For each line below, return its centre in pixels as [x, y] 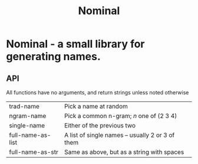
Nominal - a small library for [76, 44]
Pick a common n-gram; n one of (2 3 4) [121, 116]
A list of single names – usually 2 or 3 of [119, 135]
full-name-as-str [34, 152]
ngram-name [28, 116]
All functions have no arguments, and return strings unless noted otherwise [98, 92]
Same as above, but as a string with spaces [124, 152]
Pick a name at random [96, 106]
